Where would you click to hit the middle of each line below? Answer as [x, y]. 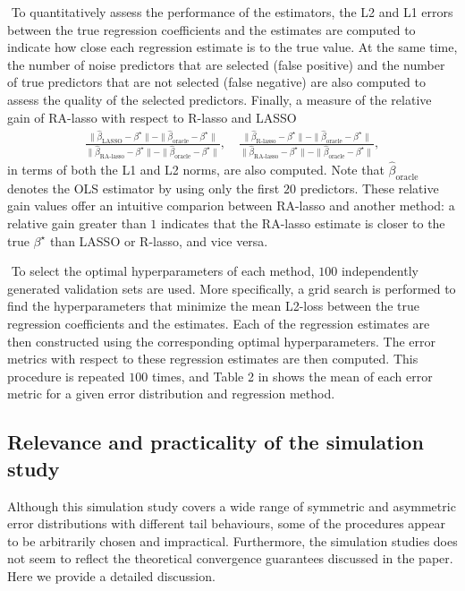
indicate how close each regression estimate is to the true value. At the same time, [232, 47]
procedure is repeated [66, 376]
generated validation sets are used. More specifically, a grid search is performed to [232, 288]
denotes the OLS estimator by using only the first [144, 188]
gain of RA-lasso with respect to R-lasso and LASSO [152, 117]
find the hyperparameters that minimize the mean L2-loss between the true [213, 306]
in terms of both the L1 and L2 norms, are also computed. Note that [196, 170]
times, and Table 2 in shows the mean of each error [292, 376]
